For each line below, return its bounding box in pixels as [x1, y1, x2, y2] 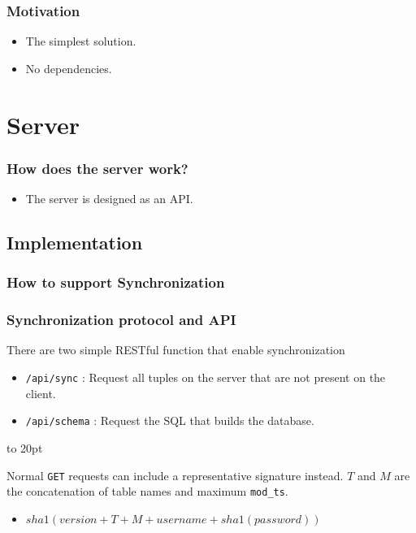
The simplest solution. [25, 32, 136, 50]
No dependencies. [25, 59, 112, 76]
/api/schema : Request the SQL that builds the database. [25, 412, 314, 429]
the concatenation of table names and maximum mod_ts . [6, 483, 288, 500]
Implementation [6, 229, 143, 254]
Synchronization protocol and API [6, 310, 236, 330]
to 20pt [6, 439, 43, 456]
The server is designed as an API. [25, 190, 193, 206]
